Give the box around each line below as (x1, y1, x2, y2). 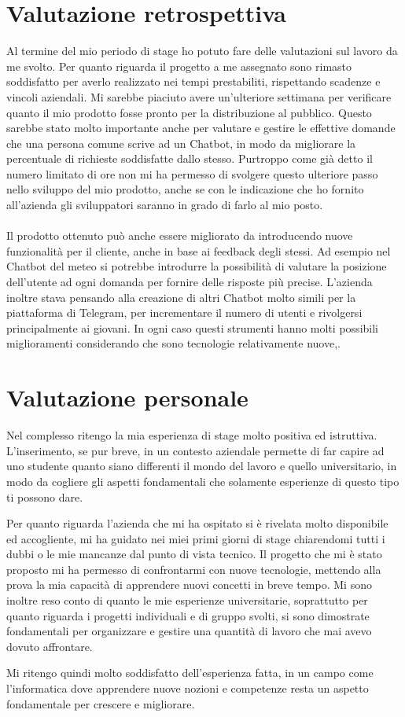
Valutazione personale (6, 381, 249, 414)
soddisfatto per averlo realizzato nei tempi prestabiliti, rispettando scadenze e (6, 73, 381, 90)
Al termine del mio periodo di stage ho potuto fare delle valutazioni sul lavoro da (6, 42, 398, 59)
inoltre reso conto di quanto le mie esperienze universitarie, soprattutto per (6, 592, 368, 609)
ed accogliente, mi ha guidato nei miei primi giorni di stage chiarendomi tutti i (6, 530, 385, 546)
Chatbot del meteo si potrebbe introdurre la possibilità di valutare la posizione (6, 258, 387, 274)
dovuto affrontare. (6, 638, 93, 654)
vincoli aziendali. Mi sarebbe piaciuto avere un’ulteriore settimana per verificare (6, 88, 392, 105)
